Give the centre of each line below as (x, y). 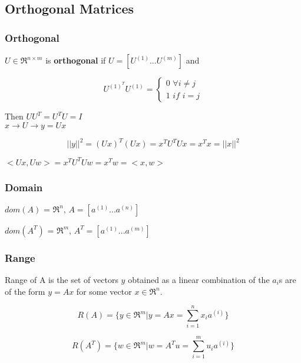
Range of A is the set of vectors (62, 280)
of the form (25, 291)
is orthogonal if (76, 60)
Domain (24, 187)
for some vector (104, 291)
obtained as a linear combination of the (199, 280)
